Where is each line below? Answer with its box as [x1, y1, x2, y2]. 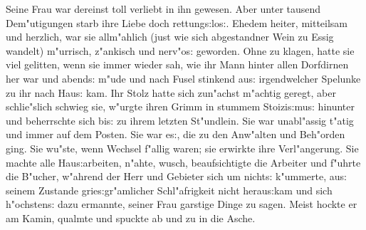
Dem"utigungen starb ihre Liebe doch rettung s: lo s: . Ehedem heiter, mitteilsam [6, 15, 348, 30]
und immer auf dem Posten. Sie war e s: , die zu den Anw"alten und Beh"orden [6, 127, 345, 142]
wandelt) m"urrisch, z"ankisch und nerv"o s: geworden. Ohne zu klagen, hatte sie [6, 43, 355, 58]
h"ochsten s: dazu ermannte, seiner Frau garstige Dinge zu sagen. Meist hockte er [6, 197, 357, 211]
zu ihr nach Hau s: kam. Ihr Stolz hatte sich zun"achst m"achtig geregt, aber [6, 85, 336, 100]
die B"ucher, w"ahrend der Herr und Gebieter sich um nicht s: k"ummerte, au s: [6, 169, 347, 184]
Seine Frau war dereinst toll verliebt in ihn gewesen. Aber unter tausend [6, 1, 321, 16]
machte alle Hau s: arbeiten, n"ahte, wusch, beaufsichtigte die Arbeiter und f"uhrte [6, 155, 361, 169]
